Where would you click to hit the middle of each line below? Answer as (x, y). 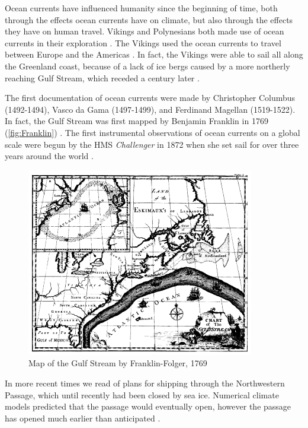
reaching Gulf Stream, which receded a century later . (102, 77)
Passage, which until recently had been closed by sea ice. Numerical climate (142, 394)
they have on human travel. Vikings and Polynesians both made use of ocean (145, 31)
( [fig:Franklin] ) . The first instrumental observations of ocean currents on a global (153, 132)
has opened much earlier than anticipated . (83, 418)
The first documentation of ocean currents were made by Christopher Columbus (150, 98)
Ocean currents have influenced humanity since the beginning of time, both (141, 8)
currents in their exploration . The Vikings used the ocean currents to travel (143, 42)
